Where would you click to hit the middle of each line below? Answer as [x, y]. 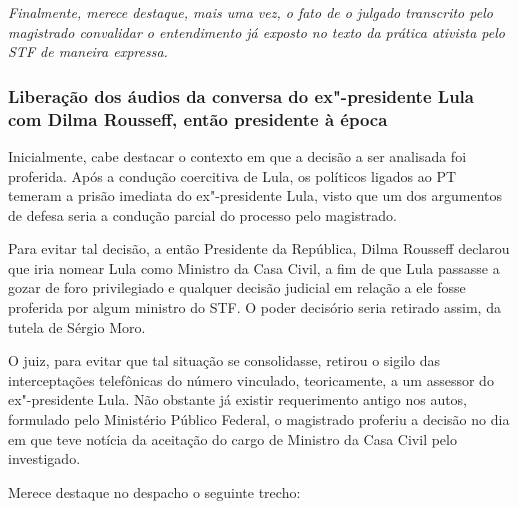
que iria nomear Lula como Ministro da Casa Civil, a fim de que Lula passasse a [254, 267]
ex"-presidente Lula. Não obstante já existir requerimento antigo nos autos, [238, 399]
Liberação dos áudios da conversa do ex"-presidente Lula [241, 95]
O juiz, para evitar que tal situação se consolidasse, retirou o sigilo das [224, 360]
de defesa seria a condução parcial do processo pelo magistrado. [203, 214]
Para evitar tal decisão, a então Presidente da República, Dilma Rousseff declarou [259, 248]
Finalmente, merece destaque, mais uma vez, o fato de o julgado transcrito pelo [250, 12]
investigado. [44, 458]
